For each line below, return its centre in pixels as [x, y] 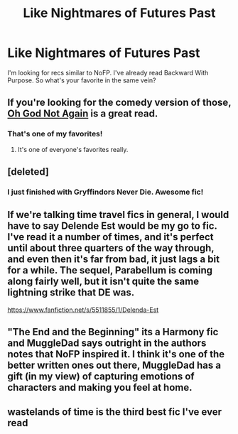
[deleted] [28, 172]
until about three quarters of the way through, [111, 248]
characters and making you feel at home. [100, 387]
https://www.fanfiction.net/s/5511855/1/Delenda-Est [83, 310]
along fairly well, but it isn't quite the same [103, 282]
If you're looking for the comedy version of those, [119, 103]
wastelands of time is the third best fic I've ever [115, 412]
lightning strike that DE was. [71, 293]
